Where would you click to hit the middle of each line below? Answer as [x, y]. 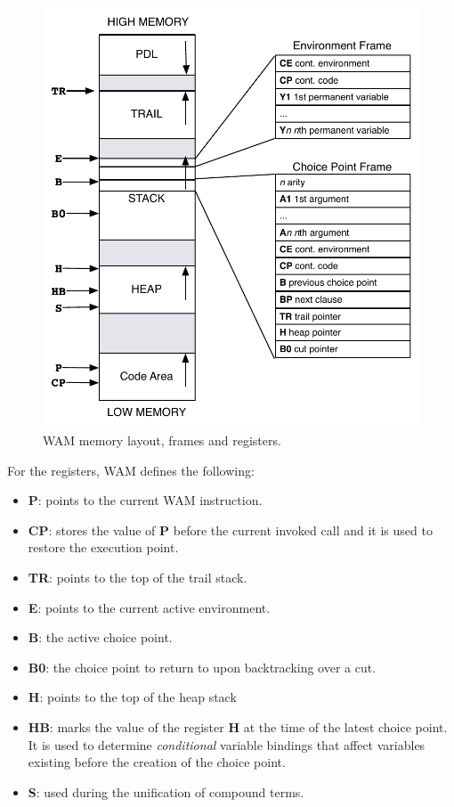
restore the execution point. [103, 547]
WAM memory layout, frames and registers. [162, 440]
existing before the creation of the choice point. [157, 762]
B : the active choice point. [100, 637]
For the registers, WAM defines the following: [131, 470]
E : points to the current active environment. [149, 607]
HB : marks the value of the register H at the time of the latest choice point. [238, 726]
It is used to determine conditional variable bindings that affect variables [227, 744]
